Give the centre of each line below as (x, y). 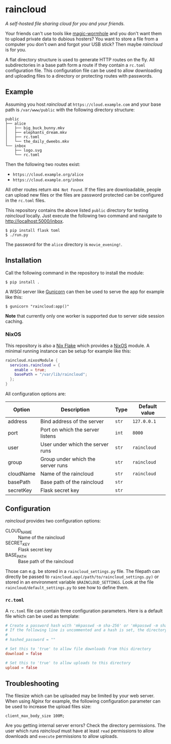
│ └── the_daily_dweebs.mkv (37, 141)
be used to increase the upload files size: (48, 707)
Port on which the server (70, 430)
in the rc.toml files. (25, 200)
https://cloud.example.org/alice (48, 175)
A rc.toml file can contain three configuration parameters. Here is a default (84, 611)
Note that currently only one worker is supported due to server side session (85, 316)
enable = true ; (31, 370)
